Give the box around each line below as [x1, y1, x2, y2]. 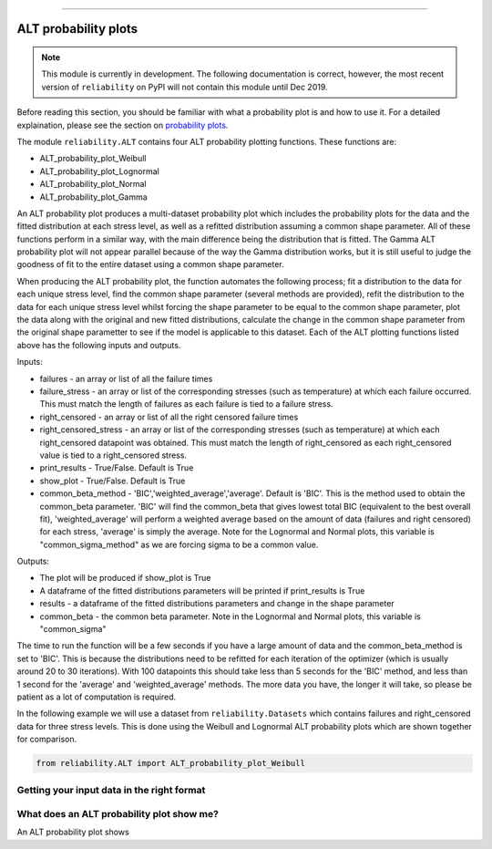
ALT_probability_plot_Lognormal [39, 165, 159, 177]
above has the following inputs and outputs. [16, 339, 181, 350]
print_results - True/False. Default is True [39, 462, 194, 473]
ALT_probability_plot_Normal [39, 179, 147, 190]
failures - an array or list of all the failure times [39, 373, 213, 384]
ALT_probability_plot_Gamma [39, 192, 148, 202]
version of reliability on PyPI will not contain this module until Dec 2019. [41, 81, 328, 92]
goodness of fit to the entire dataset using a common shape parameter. [16, 259, 284, 270]
